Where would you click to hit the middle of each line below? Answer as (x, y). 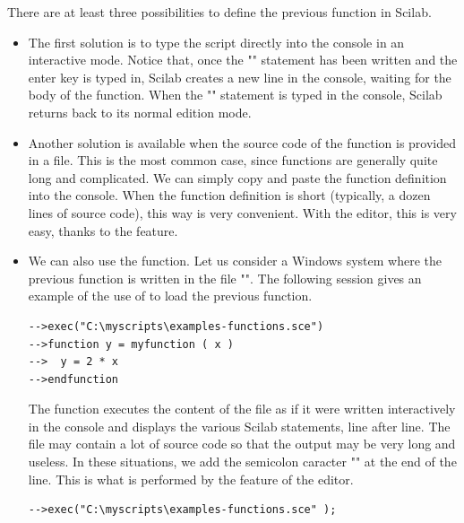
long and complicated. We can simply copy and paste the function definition (237, 177)
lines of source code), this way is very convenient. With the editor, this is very (242, 212)
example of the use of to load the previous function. (170, 296)
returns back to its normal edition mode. (140, 112)
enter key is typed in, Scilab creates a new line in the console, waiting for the (240, 77)
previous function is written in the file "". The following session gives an (225, 278)
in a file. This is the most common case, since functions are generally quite (233, 160)
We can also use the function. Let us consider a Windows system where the (235, 261)
